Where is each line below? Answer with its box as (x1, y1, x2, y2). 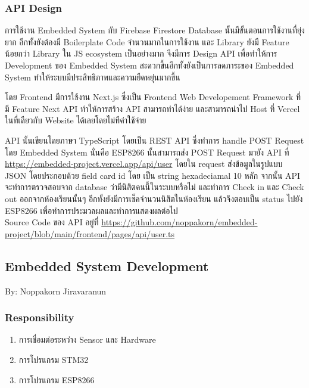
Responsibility (5, 310, 74, 325)
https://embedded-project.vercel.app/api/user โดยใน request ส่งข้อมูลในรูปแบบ (5, 157, 283, 170)
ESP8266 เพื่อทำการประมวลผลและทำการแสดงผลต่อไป (5, 204, 178, 216)
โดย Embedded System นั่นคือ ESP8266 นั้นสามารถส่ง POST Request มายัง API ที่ (5, 145, 289, 158)
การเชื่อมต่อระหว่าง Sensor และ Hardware (18, 333, 156, 346)
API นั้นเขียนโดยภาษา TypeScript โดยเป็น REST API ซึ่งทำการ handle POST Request (5, 134, 304, 146)
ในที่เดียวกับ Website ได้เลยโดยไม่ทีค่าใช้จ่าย (5, 114, 146, 126)
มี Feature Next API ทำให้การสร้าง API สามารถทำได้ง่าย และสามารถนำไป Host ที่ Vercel (5, 102, 300, 114)
